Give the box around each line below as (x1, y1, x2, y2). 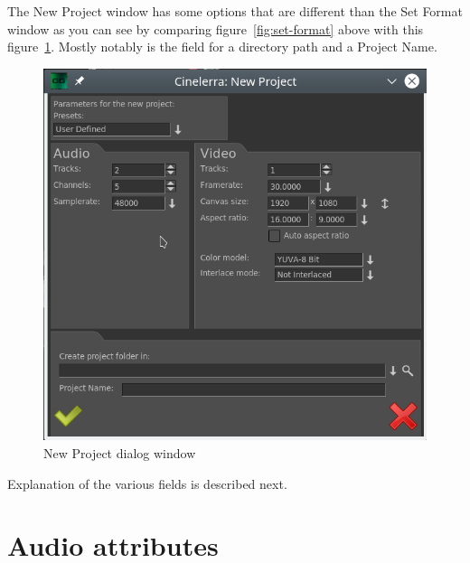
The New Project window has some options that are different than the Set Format (7, 2, 463, 20)
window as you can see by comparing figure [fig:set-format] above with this (7, 19, 424, 38)
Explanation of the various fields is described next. (7, 474, 287, 493)
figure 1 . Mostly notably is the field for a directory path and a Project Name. (7, 37, 437, 56)
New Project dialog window (43, 444, 196, 463)
